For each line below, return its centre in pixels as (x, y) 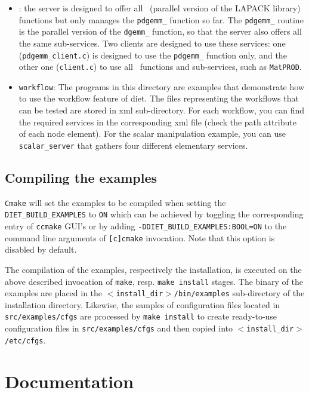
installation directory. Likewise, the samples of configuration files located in (143, 304)
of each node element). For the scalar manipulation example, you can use (152, 133)
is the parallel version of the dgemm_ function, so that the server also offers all (160, 31)
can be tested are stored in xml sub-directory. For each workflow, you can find (162, 110)
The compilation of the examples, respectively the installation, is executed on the (153, 269)
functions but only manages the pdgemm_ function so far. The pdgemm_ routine (161, 19)
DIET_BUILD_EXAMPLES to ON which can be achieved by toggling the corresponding (154, 214)
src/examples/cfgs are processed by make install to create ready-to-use (141, 316)
